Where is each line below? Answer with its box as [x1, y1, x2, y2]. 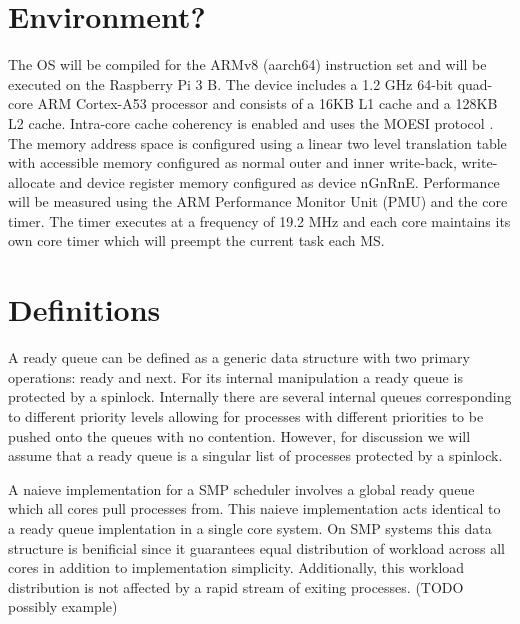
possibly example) [8, 596, 118, 617]
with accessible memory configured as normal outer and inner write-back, [8, 152, 457, 173]
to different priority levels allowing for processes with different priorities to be [8, 405, 484, 426]
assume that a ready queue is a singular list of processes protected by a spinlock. [8, 445, 503, 466]
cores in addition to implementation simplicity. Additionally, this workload [8, 557, 465, 578]
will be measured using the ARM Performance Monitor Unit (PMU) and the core [8, 191, 508, 212]
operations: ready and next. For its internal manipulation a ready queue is [8, 366, 463, 387]
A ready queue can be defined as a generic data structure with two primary [8, 347, 470, 368]
